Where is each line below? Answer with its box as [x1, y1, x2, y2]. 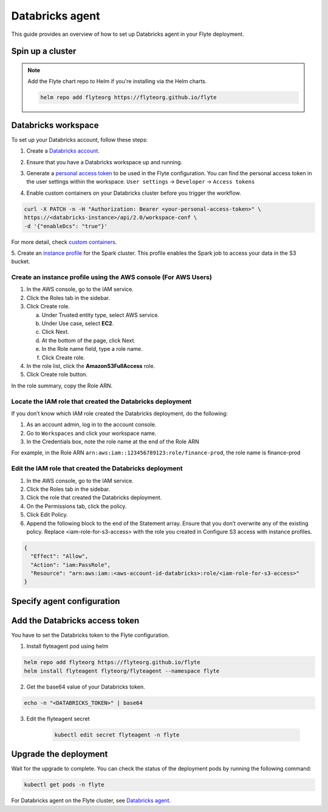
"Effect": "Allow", [30, 553, 89, 560]
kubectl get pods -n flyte [24, 782, 104, 788]
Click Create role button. [26, 371, 88, 378]
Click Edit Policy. [26, 511, 68, 518]
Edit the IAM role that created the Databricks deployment [11, 464, 183, 473]
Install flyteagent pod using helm [26, 642, 109, 650]
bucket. [11, 258, 30, 265]
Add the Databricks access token [11, 615, 140, 626]
